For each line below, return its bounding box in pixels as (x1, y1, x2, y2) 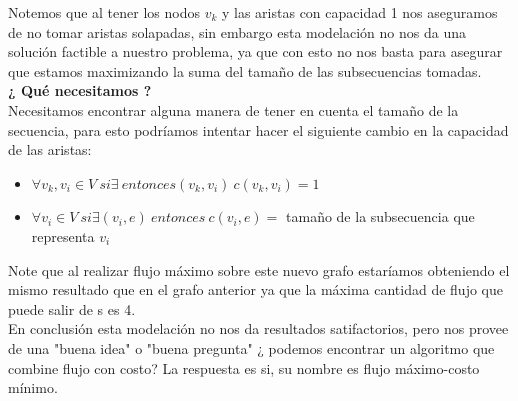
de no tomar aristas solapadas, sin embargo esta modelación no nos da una (8, 21, 466, 42)
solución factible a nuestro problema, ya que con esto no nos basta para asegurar (8, 41, 503, 62)
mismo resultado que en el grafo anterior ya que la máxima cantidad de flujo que (8, 279, 503, 300)
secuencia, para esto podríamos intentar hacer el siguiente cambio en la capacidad (8, 119, 509, 140)
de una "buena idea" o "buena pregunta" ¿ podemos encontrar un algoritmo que (8, 337, 495, 358)
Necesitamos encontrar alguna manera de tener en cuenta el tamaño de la (8, 99, 459, 120)
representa (31, 225, 95, 246)
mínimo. (8, 377, 58, 398)
